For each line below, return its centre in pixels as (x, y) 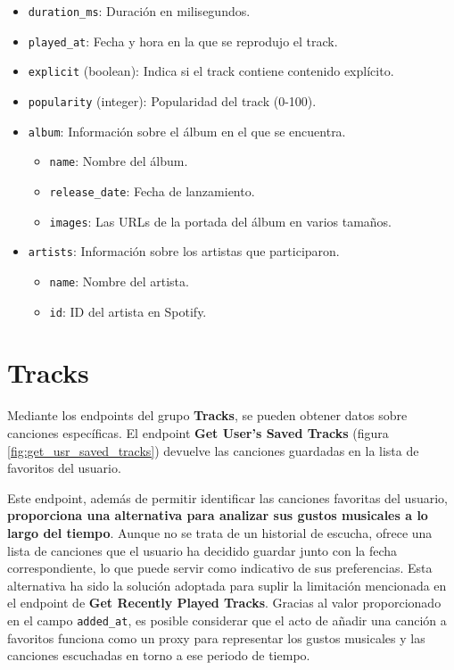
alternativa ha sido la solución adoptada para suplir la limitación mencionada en (227, 585)
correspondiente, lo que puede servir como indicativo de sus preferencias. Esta (220, 568)
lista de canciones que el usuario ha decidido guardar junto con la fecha (202, 550)
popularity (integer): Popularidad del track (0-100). (172, 100)
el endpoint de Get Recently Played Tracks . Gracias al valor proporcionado (224, 603)
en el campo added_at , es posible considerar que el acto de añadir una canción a (227, 620)
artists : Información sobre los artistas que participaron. (184, 251)
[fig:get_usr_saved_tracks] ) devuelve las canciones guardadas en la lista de (213, 450)
